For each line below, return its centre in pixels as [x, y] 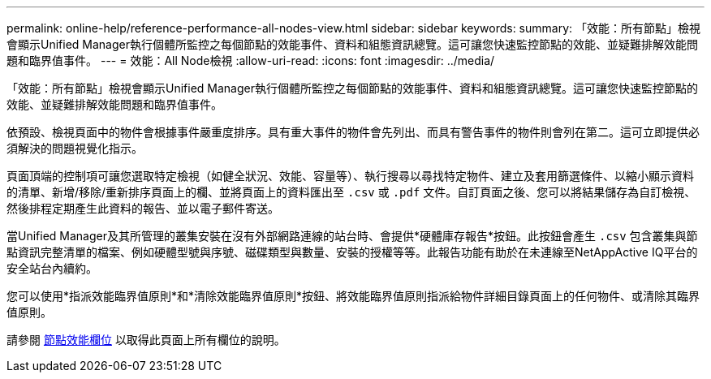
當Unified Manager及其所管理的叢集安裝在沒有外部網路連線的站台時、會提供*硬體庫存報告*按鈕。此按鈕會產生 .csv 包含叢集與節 [352, 236]
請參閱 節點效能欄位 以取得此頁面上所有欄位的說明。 [146, 340]
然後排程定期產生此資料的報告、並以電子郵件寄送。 [143, 208]
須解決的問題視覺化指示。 [75, 148]
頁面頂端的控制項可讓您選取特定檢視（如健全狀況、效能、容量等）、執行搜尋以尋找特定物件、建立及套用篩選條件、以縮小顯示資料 [350, 176]
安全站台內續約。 [52, 268]
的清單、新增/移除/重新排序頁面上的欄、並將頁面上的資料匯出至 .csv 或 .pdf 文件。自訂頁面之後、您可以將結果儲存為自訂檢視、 [351, 192]
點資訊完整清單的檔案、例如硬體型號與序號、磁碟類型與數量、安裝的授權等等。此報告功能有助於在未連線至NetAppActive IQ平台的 [352, 252]
